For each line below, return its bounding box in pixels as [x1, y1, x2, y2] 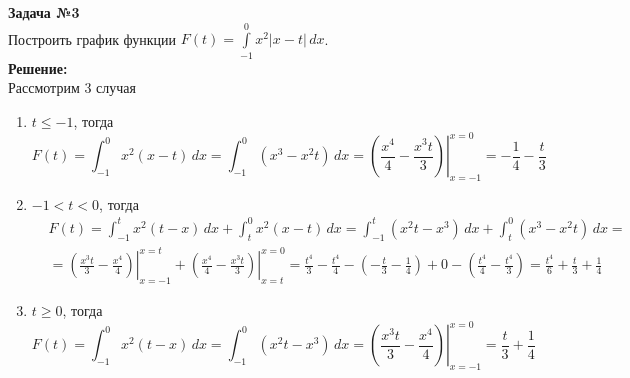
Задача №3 [8, 2, 80, 22]
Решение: [8, 57, 68, 78]
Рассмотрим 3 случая [8, 77, 136, 98]
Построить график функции [8, 28, 177, 49]
